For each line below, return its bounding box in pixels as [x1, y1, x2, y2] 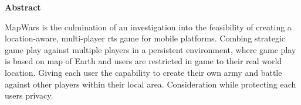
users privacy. [5, 89, 53, 101]
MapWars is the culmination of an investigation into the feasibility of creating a [5, 20, 292, 33]
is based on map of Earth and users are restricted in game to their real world [5, 55, 282, 67]
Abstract [5, 1, 41, 13]
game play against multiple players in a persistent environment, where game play [5, 43, 296, 55]
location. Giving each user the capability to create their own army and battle [5, 66, 282, 78]
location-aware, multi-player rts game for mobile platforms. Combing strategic [5, 32, 286, 44]
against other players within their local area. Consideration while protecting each [5, 78, 296, 90]
